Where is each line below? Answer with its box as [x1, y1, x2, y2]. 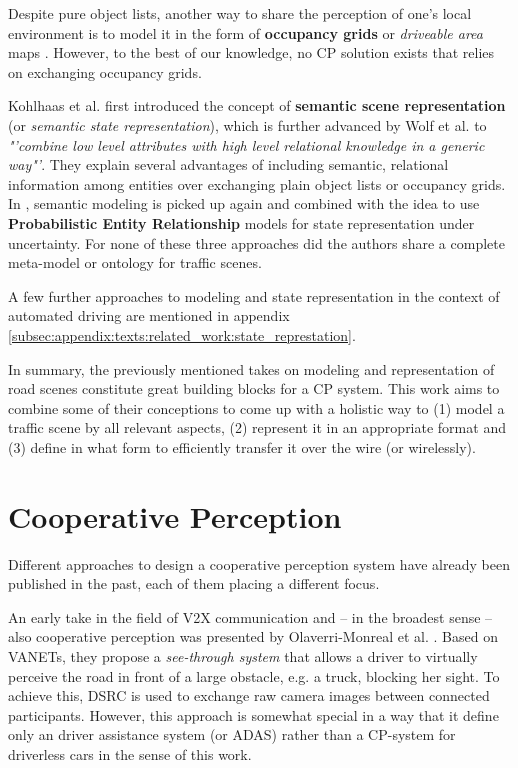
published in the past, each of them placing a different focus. [8, 573, 380, 594]
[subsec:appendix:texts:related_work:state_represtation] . [8, 324, 356, 345]
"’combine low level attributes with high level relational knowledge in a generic [8, 134, 485, 155]
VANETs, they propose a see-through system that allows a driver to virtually [8, 645, 478, 666]
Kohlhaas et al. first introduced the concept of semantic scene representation [8, 95, 506, 116]
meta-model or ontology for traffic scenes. [8, 252, 262, 273]
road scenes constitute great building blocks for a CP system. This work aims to [8, 378, 500, 399]
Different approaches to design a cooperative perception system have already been [8, 553, 510, 574]
